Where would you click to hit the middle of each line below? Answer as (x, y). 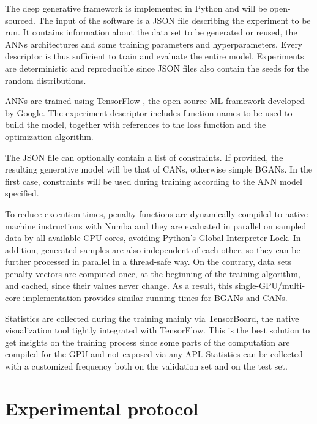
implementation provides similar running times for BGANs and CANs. (155, 298)
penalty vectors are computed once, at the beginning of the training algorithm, (153, 273)
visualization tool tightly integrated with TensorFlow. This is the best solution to (158, 330)
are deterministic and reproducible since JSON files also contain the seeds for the (157, 68)
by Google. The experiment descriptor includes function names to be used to (149, 112)
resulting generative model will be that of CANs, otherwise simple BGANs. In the (159, 169)
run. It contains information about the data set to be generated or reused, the (151, 32)
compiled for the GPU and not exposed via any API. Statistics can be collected (154, 354)
